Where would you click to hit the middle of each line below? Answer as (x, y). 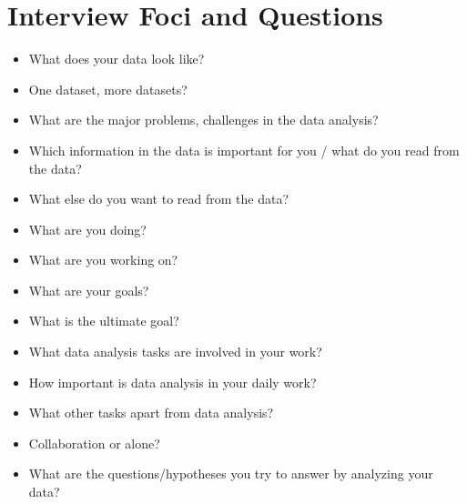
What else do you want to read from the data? (158, 199)
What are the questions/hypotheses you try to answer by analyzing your (231, 474)
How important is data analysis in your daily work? (173, 382)
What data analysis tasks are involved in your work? (175, 352)
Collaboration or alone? (94, 443)
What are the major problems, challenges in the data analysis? (203, 120)
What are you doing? (87, 229)
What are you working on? (103, 260)
